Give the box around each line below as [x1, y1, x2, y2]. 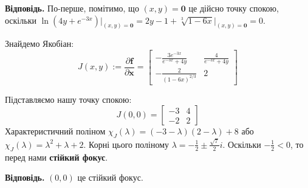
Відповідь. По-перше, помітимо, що [5, 2, 139, 14]
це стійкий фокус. [77, 171, 143, 184]
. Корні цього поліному [83, 138, 169, 150]
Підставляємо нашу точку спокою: [5, 92, 132, 105]
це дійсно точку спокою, [188, 2, 279, 14]
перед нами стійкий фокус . [5, 150, 108, 163]
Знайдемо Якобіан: [5, 37, 74, 50]
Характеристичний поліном [5, 125, 106, 138]
